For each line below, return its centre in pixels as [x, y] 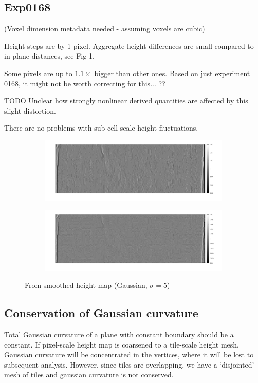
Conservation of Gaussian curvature [101, 313]
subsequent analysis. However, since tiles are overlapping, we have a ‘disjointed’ [129, 364]
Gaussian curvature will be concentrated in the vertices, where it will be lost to [129, 354]
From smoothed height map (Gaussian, [86, 285]
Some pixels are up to [38, 73]
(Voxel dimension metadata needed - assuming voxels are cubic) [105, 29]
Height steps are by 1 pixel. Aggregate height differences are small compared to [129, 45]
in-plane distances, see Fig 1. [49, 56]
